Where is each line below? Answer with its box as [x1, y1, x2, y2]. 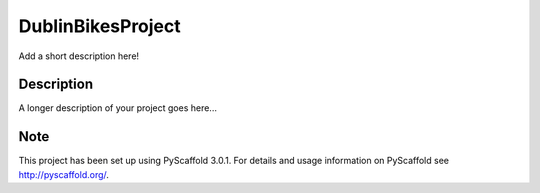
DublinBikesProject [18, 15, 182, 37]
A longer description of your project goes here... [18, 102, 217, 114]
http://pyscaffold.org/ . [18, 168, 110, 180]
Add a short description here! [18, 50, 140, 62]
